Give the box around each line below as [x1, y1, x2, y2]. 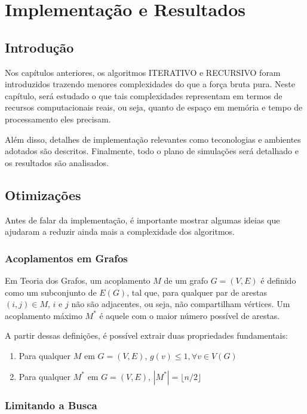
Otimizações [5, 185, 81, 204]
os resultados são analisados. [5, 156, 109, 168]
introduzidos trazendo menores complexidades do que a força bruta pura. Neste [5, 78, 295, 90]
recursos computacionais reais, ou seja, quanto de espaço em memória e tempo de [5, 101, 303, 114]
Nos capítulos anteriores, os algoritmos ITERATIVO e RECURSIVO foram [5, 66, 281, 78]
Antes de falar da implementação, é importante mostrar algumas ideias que [5, 213, 280, 226]
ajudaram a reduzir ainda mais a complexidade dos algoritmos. [5, 225, 235, 238]
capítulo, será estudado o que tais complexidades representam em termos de [5, 89, 283, 102]
